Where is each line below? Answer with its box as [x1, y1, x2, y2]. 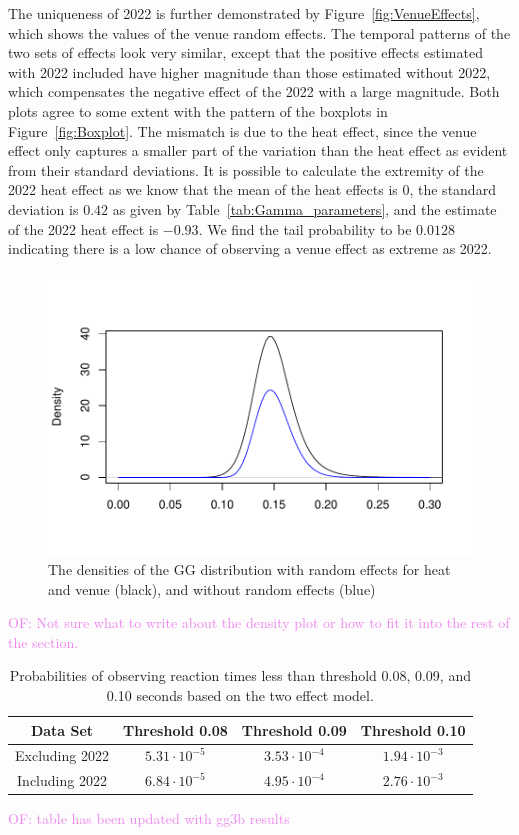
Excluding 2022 [15, 745, 109, 766]
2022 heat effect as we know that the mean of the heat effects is [8, 179, 398, 200]
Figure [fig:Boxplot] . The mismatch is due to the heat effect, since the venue [8, 120, 477, 141]
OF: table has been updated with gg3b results [8, 808, 290, 829]
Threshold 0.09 [241, 719, 347, 740]
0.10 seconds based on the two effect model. [106, 684, 374, 705]
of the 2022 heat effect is [8, 218, 159, 239]
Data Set [30, 719, 94, 740]
